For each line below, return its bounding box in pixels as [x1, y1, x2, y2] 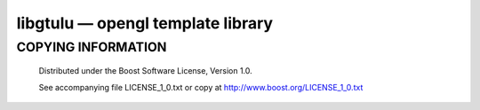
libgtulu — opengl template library [16, 13, 274, 33]
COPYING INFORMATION [16, 39, 167, 55]
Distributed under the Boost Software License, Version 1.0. [38, 66, 252, 76]
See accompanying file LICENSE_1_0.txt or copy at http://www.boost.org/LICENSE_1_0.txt [38, 82, 364, 92]
